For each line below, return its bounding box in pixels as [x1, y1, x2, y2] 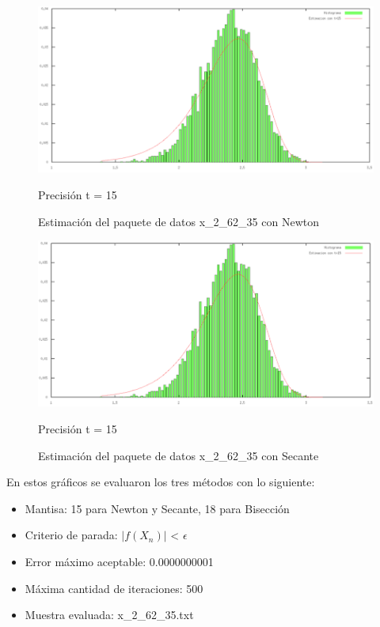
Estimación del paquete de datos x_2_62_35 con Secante [38, 447, 319, 463]
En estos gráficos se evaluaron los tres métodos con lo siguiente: [6, 474, 315, 490]
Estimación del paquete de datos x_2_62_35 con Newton [38, 213, 319, 229]
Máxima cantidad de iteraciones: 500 [25, 580, 203, 596]
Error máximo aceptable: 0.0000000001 [25, 553, 214, 569]
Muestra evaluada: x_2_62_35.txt [25, 606, 194, 623]
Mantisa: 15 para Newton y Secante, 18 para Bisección [25, 500, 290, 516]
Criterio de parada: [25, 527, 118, 543]
